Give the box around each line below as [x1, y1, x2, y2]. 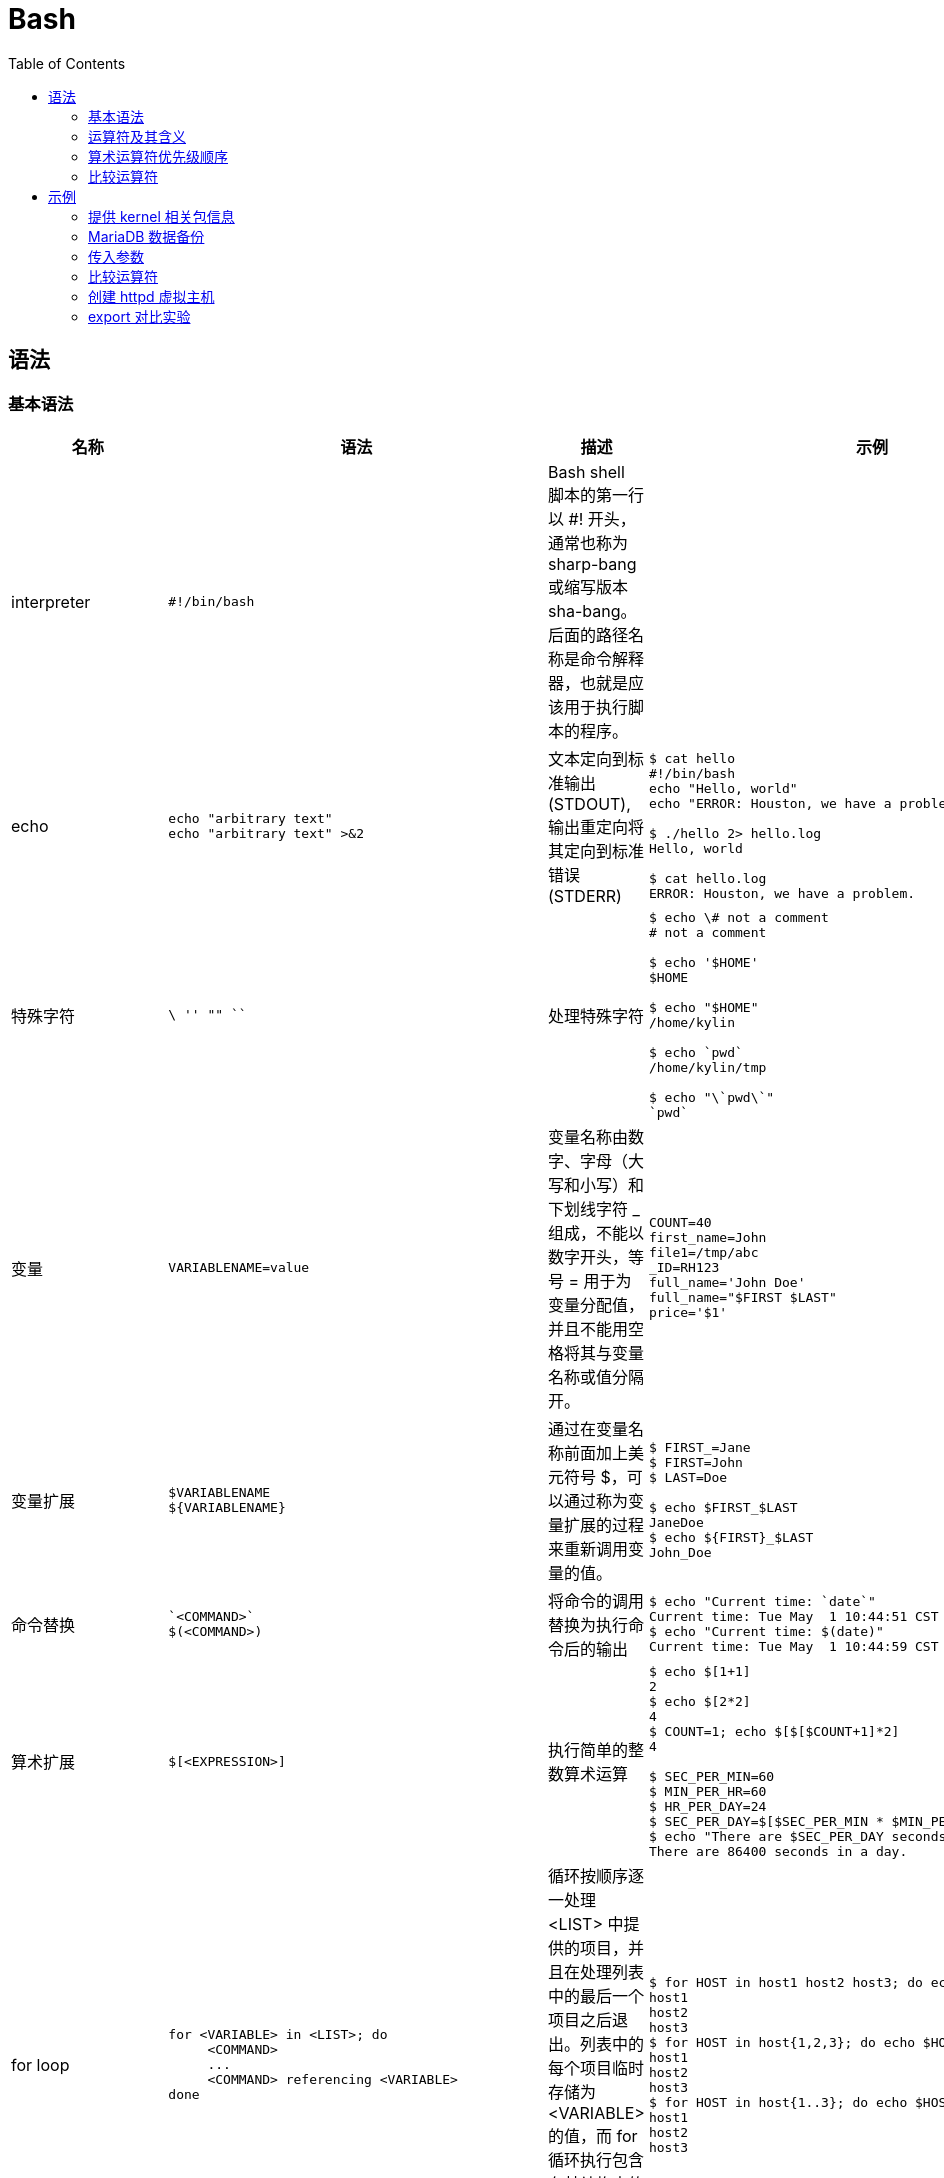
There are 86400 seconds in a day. [648, 1843, 908, 1859]
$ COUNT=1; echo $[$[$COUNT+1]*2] [648, 1723, 900, 1739]
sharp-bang [548, 553, 637, 574]
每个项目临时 [548, 2057, 645, 2078]
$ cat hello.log [648, 870, 767, 886]
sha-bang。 [548, 600, 637, 621]
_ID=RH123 [648, 1260, 720, 1276]
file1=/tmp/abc [648, 1245, 759, 1261]
